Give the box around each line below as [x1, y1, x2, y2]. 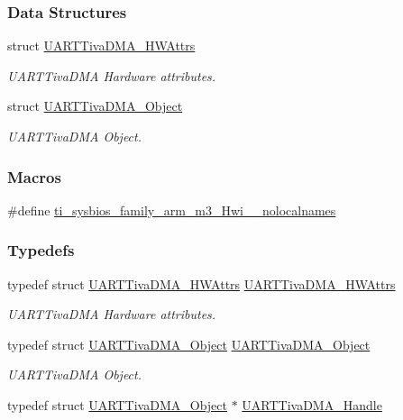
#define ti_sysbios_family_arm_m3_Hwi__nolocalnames [7, 200, 336, 219]
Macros [7, 165, 61, 187]
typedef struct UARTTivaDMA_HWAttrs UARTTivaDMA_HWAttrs [7, 274, 396, 293]
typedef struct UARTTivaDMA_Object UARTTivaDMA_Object [7, 334, 371, 353]
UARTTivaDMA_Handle [242, 396, 382, 414]
